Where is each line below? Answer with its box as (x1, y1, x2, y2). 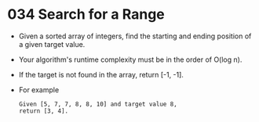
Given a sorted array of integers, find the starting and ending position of (18, 31, 252, 41)
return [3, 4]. (18, 107, 69, 115)
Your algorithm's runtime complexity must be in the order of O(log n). (18, 55, 243, 64)
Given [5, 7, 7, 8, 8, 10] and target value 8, (18, 100, 177, 108)
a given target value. (18, 39, 86, 48)
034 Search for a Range (7, 5, 166, 23)
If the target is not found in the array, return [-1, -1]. (18, 70, 184, 79)
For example (18, 84, 60, 95)
